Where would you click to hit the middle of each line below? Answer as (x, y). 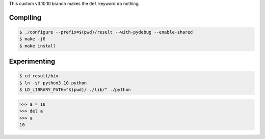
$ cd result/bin (39, 76)
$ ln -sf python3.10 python (53, 83)
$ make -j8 (32, 39)
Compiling (25, 17)
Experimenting (32, 61)
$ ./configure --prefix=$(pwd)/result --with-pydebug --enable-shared (106, 32)
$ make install (38, 46)
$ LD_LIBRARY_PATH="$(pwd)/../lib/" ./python (75, 90)
